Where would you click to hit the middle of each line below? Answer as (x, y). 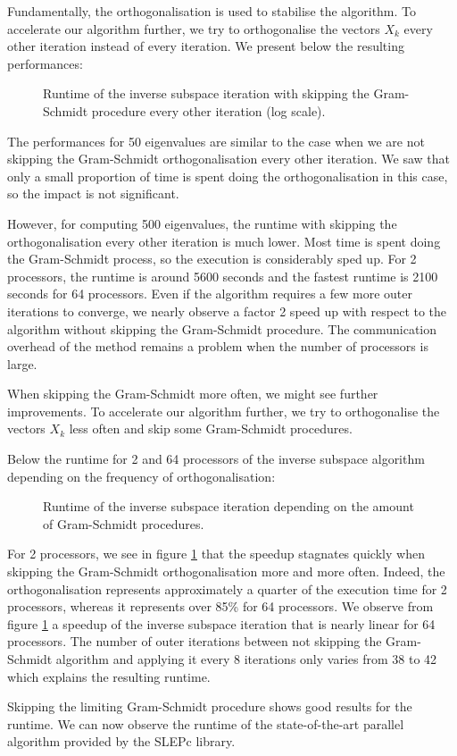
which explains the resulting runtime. (109, 676)
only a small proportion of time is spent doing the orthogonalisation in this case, (228, 176)
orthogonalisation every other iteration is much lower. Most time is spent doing (224, 241)
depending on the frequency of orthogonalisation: (141, 476)
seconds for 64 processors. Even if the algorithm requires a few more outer (210, 294)
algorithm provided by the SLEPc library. (121, 741)
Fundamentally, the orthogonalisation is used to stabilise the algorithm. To (212, 11)
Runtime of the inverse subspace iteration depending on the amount (228, 506)
